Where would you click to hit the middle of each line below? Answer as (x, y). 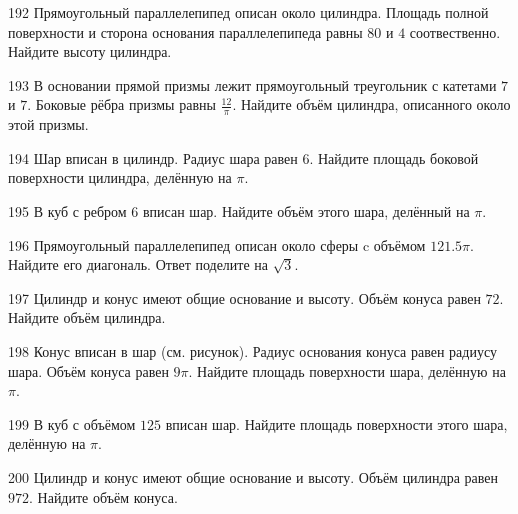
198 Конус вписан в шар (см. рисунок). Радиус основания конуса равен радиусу (252, 350)
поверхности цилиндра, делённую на (120, 177)
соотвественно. (455, 31)
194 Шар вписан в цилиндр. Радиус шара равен (153, 157)
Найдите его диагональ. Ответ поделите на (138, 264)
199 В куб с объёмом (72, 423)
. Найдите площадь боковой (394, 157)
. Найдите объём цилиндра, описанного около (371, 104)
